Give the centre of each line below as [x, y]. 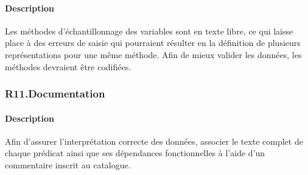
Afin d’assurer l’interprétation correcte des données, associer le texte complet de [154, 141]
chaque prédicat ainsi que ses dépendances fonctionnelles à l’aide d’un [135, 153]
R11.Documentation [55, 94]
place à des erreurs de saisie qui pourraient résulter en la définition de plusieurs [153, 43]
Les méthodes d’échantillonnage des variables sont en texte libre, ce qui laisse [149, 31]
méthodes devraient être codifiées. [68, 66]
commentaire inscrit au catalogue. [68, 165]
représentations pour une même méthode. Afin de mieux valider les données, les [153, 54]
